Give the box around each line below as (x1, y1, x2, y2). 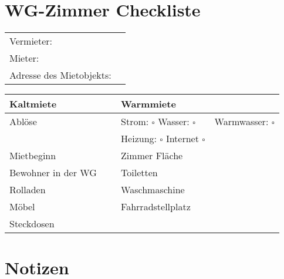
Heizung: (121, 132, 157, 146)
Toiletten (121, 166, 158, 180)
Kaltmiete (9, 97, 57, 111)
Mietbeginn (9, 149, 56, 163)
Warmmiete (121, 97, 176, 111)
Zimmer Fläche (121, 149, 183, 163)
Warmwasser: (214, 115, 269, 129)
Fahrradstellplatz (121, 200, 191, 214)
